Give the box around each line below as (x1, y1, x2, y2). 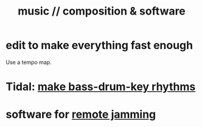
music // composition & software (17, 4, 186, 18)
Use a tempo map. (5, 58, 52, 66)
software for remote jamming (5, 108, 156, 122)
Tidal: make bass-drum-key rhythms (5, 80, 196, 94)
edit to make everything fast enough (5, 38, 193, 52)
